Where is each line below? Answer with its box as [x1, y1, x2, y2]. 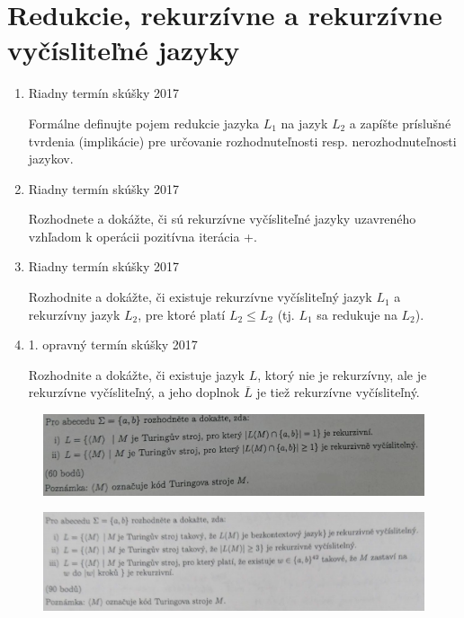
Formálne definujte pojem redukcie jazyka [28, 113, 259, 132]
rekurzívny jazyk [28, 305, 120, 323]
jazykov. [28, 149, 74, 168]
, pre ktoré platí [138, 305, 226, 323]
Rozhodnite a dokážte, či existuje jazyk [28, 365, 245, 384]
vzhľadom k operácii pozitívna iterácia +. [28, 226, 257, 245]
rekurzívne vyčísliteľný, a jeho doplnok [28, 383, 240, 402]
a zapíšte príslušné [349, 113, 451, 132]
